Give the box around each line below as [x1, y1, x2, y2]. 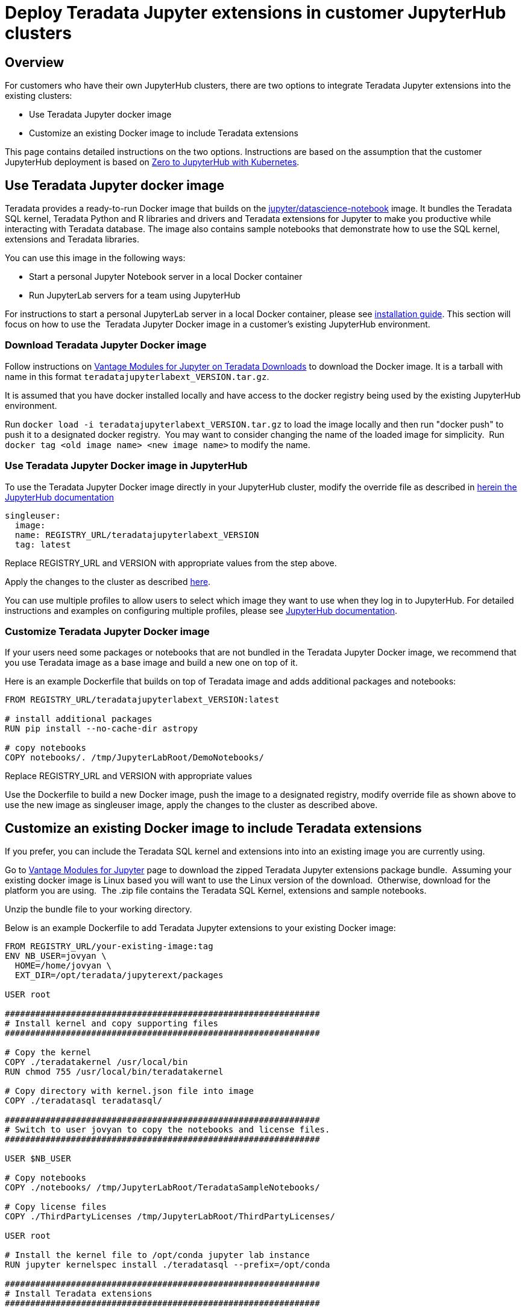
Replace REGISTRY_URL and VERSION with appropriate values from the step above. [5, 557, 337, 568]
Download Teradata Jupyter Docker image [5, 339, 207, 352]
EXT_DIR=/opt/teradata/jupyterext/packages [14, 970, 224, 981]
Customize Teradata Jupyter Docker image [5, 625, 210, 637]
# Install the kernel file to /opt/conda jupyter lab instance [5, 1250, 310, 1260]
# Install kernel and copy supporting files [5, 1019, 219, 1029]
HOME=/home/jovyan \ [14, 961, 112, 971]
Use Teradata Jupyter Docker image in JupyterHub [5, 460, 248, 472]
